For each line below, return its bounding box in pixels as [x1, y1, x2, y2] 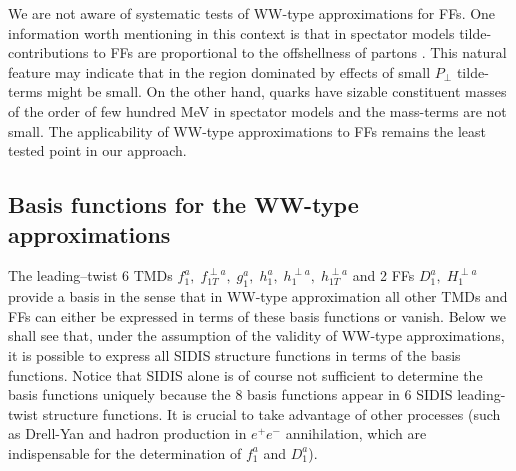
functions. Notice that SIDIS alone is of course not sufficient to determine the [8, 364, 483, 385]
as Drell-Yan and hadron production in [8, 423, 247, 444]
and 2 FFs [352, 265, 415, 286]
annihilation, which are [285, 423, 427, 444]
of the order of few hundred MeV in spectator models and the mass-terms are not [8, 100, 507, 121]
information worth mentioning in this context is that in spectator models [8, 22, 455, 43]
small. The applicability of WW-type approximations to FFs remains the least [8, 120, 487, 141]
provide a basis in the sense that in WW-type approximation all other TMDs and [8, 286, 508, 307]
